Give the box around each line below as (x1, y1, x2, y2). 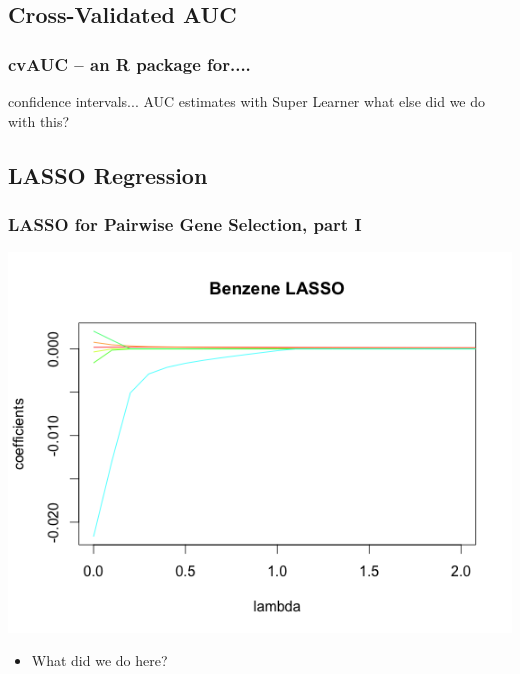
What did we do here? (31, 650, 168, 671)
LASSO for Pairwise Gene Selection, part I (8, 211, 362, 236)
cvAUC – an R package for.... (8, 51, 251, 76)
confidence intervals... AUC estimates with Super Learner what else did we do (8, 91, 486, 111)
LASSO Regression (8, 159, 208, 190)
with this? (8, 110, 70, 131)
